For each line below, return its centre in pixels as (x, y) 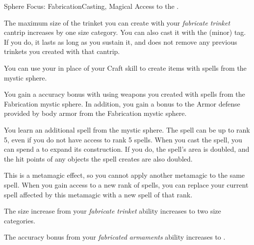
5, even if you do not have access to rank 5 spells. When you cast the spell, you (123, 139)
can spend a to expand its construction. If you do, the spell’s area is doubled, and (127, 149)
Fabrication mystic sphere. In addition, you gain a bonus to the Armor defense (122, 103)
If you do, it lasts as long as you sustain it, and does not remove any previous (121, 41)
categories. (20, 220)
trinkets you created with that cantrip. (62, 51)
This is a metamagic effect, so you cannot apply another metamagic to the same (125, 175)
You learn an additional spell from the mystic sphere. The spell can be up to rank (127, 129)
